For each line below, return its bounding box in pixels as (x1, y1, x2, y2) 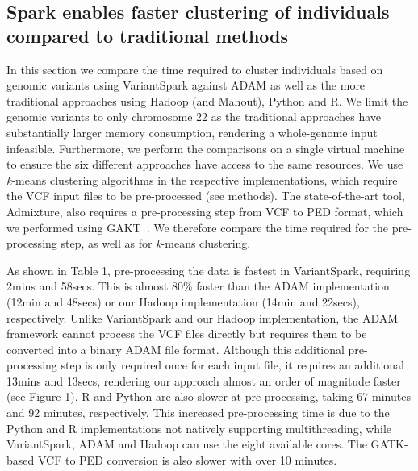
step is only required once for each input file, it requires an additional (61, 356, 404, 373)
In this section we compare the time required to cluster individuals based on (6, 60, 383, 77)
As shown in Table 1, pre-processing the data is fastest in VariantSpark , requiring (6, 261, 411, 278)
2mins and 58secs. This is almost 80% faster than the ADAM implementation (6, 277, 390, 294)
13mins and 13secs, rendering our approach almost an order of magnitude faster (6, 372, 401, 389)
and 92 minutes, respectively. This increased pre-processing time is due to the (6, 404, 390, 421)
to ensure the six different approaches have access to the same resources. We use (6, 156, 403, 173)
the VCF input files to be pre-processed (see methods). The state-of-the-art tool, (6, 187, 405, 204)
